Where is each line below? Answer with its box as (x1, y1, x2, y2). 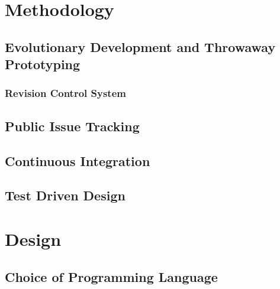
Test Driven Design (5, 186, 125, 204)
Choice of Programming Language (5, 267, 218, 285)
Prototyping (5, 55, 81, 73)
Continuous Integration (5, 151, 150, 170)
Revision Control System (5, 86, 126, 100)
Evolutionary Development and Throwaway (5, 37, 276, 56)
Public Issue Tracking (5, 116, 140, 135)
